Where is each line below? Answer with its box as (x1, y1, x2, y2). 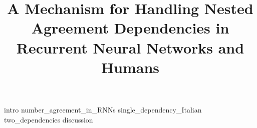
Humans (101, 56, 160, 77)
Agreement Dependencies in (31, 17, 229, 38)
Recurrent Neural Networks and (16, 37, 244, 57)
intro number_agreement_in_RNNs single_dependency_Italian (4, 104, 202, 114)
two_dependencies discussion (4, 114, 93, 124)
